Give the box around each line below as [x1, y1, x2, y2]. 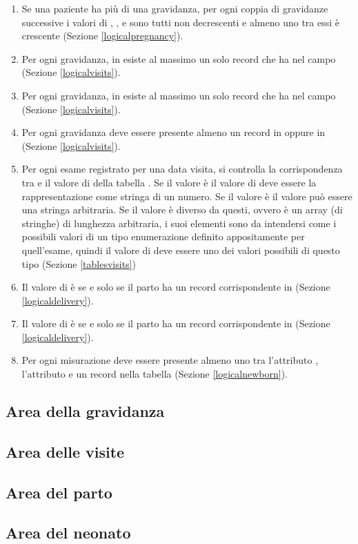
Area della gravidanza [6, 400, 165, 422]
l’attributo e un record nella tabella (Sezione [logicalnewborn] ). [21, 367, 288, 381]
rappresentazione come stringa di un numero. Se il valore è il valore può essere [21, 188, 352, 203]
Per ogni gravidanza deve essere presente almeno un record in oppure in [21, 125, 326, 139]
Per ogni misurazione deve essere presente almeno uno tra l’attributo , [21, 353, 319, 367]
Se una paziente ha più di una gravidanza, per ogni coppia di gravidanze [21, 1, 328, 15]
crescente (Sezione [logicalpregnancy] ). [21, 28, 183, 43]
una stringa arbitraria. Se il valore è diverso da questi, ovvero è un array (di [21, 202, 343, 217]
